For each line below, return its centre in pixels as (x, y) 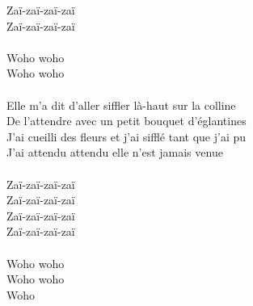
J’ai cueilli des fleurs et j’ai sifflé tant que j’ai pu (126, 136)
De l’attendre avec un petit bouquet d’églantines (126, 121)
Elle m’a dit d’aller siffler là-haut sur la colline (121, 105)
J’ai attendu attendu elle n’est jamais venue (115, 152)
